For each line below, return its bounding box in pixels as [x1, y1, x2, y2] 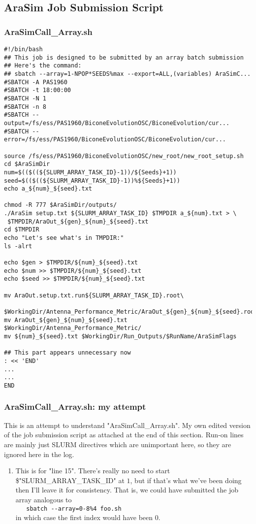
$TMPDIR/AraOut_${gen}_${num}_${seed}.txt [7, 218, 149, 225]
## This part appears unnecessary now [4, 349, 131, 357]
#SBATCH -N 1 [4, 95, 46, 102]
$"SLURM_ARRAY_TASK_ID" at [15, 475, 125, 485]
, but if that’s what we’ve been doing [130, 475, 242, 485]
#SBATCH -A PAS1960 [4, 78, 67, 86]
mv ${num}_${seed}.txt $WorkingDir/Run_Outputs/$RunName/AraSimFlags [4, 332, 237, 340]
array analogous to [15, 494, 72, 504]
